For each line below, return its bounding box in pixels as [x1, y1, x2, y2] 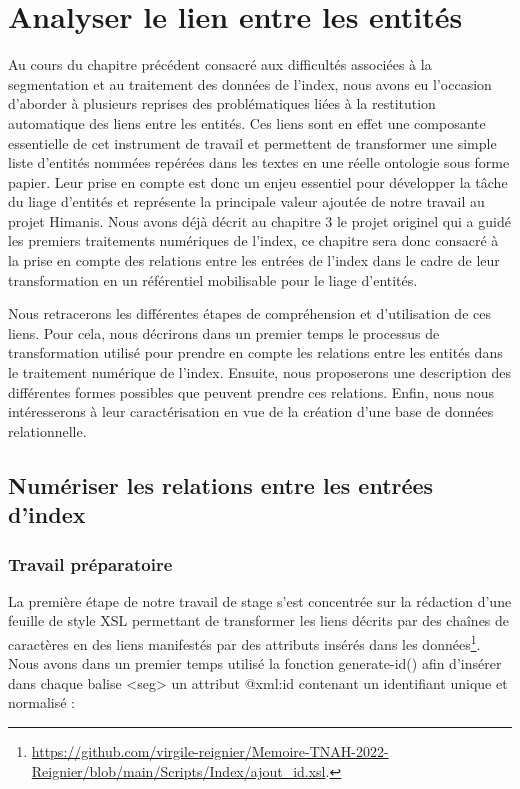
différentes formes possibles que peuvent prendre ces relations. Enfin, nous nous [8, 381, 495, 402]
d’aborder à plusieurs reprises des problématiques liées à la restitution [8, 93, 436, 114]
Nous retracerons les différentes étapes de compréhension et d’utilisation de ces [8, 303, 491, 324]
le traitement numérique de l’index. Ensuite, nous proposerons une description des [8, 362, 511, 383]
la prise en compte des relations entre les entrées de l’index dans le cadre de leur [8, 250, 500, 271]
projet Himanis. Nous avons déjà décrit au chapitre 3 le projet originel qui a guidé [8, 210, 511, 231]
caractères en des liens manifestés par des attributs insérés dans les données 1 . [8, 630, 481, 654]
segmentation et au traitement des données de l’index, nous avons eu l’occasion [8, 73, 492, 94]
